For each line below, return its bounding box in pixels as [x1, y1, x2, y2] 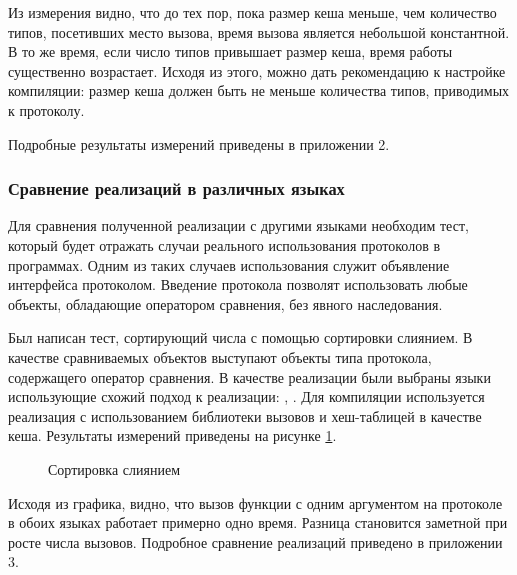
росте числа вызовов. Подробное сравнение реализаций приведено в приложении [8, 531, 503, 552]
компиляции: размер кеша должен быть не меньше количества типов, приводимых [8, 80, 510, 101]
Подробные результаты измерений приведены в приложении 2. [8, 133, 390, 154]
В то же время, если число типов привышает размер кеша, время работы [8, 41, 453, 62]
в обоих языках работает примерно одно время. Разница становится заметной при [8, 512, 508, 533]
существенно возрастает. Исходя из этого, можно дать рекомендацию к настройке [8, 60, 506, 81]
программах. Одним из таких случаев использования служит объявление [8, 254, 450, 275]
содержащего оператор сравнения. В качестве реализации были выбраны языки [8, 366, 491, 387]
